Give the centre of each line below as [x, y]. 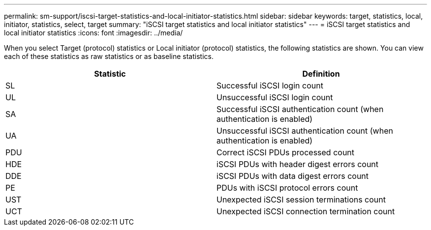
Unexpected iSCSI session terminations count [301, 200]
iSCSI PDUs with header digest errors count [298, 164]
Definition [321, 74]
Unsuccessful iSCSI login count [275, 97]
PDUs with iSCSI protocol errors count [287, 188]
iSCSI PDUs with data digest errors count [293, 176]
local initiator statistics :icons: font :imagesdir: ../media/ [93, 33]
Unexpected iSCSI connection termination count [306, 211]
